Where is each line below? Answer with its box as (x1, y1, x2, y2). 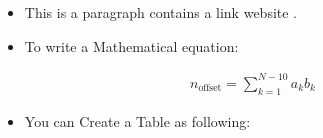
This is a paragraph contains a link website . (24, 2, 298, 22)
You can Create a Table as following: (24, 110, 251, 131)
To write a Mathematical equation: (24, 35, 239, 56)
